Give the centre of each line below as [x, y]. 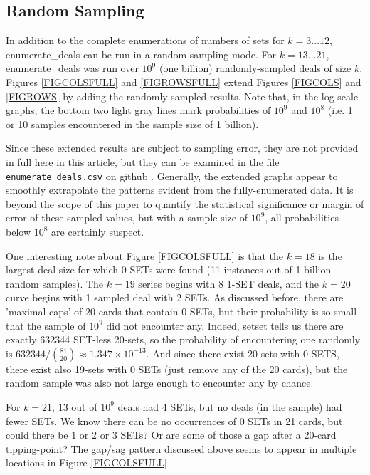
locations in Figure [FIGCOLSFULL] [86, 463]
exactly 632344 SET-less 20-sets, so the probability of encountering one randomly [183, 339]
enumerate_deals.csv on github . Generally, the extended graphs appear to [172, 176]
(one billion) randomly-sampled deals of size [255, 68]
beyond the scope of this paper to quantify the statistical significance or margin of [185, 203]
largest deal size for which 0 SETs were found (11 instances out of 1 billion [169, 270]
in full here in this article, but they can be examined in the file [143, 161]
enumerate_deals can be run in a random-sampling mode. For [141, 54]
